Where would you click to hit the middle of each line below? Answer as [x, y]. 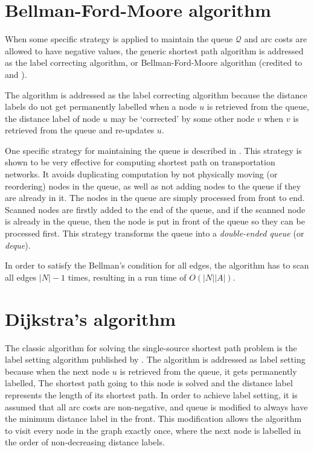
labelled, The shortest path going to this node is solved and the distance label [149, 383]
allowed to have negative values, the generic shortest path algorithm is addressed [154, 50]
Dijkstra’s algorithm [91, 318]
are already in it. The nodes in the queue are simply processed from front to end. [155, 198]
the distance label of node [53, 118]
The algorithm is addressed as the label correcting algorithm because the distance [156, 94]
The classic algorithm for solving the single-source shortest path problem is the [151, 347]
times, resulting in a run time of [127, 277]
